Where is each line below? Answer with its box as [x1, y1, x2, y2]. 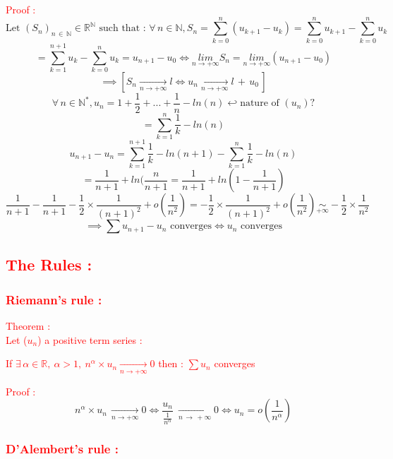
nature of [240, 98, 279, 109]
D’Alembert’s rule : [6, 439, 119, 457]
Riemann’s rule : [6, 290, 102, 308]
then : [158, 356, 183, 371]
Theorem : [6, 318, 51, 333]
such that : [99, 23, 146, 34]
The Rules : [6, 254, 92, 275]
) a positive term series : [37, 332, 143, 347]
